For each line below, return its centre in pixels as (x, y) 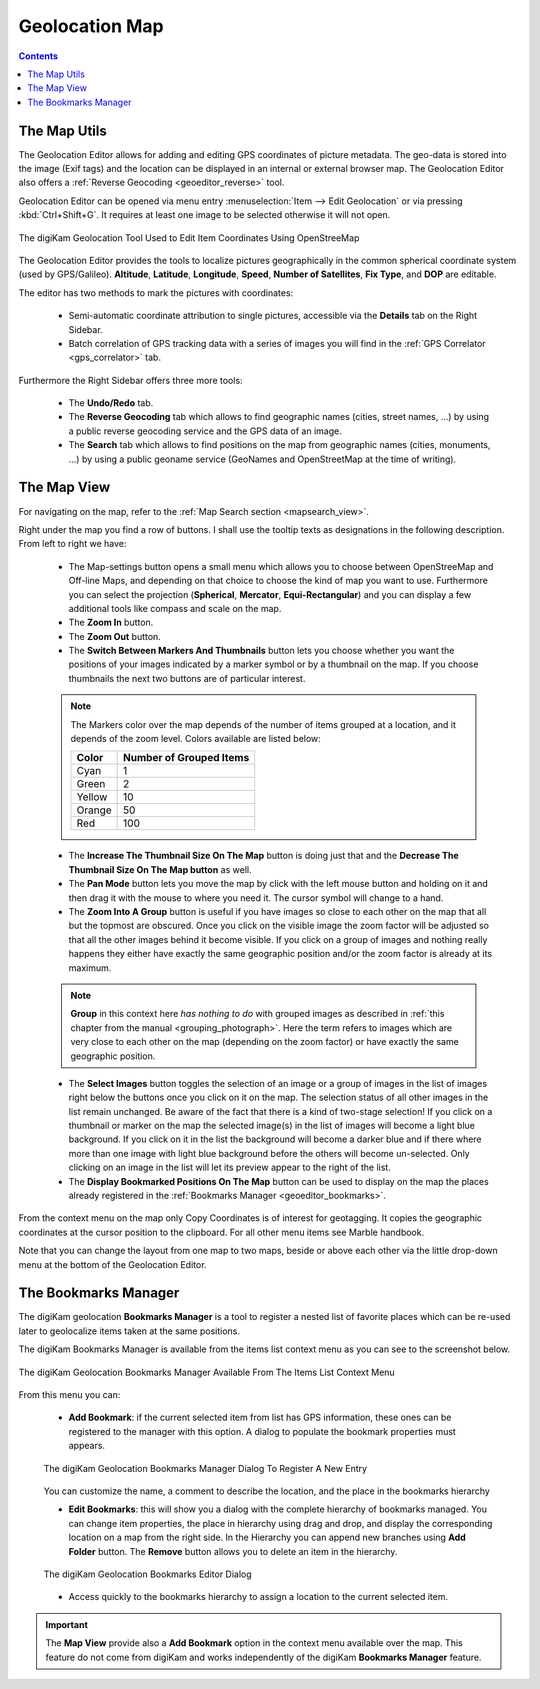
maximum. (90, 967)
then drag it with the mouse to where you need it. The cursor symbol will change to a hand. (256, 897)
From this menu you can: (69, 1395)
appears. (86, 1446)
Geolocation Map (91, 26)
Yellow (92, 797)
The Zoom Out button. (115, 636)
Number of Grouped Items (186, 758)
